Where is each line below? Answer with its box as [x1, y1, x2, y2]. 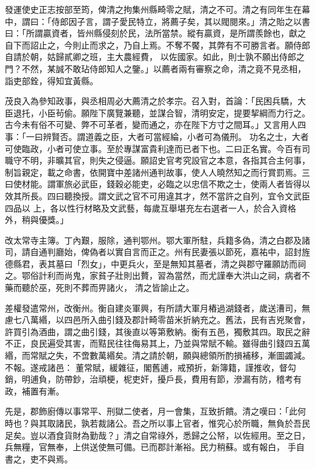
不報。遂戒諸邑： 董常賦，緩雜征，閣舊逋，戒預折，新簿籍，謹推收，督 [5, 361, 288, 373]
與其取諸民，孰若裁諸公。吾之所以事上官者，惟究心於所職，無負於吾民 [30, 417, 310, 429]
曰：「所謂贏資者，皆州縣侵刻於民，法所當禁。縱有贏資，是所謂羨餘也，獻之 [5, 27, 306, 39]
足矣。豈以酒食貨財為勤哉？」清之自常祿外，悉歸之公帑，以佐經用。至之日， [5, 428, 310, 441]
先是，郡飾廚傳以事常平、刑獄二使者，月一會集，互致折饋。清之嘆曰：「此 [5, 405, 297, 417]
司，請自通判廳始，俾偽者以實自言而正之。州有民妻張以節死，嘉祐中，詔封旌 [5, 245, 310, 258]
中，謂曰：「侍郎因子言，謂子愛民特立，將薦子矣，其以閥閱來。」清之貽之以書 [5, 15, 310, 27]
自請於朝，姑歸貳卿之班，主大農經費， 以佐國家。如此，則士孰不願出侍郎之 [5, 50, 305, 63]
